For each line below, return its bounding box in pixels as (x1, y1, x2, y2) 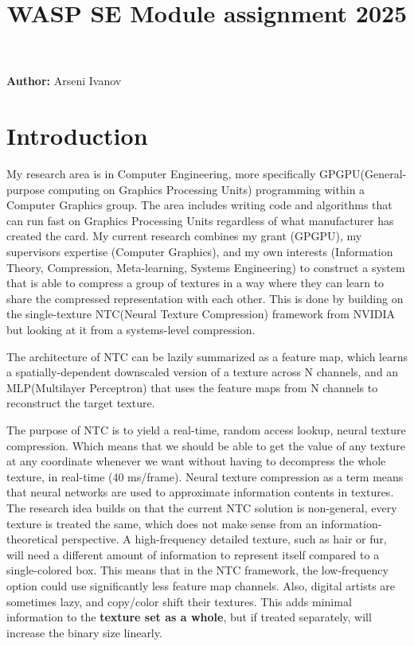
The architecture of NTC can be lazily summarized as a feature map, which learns (6, 348, 408, 364)
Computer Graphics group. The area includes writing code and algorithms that (6, 197, 393, 213)
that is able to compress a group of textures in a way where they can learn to (6, 274, 385, 291)
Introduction (6, 119, 148, 152)
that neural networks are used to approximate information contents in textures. (6, 484, 394, 500)
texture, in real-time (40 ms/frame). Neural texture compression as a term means (6, 468, 404, 484)
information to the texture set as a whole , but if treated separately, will (6, 609, 372, 625)
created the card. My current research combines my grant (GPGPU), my (6, 228, 362, 244)
